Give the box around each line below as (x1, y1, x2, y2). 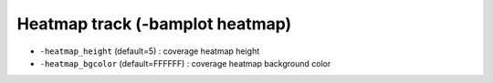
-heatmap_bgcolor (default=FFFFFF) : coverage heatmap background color (39, 57, 331, 68)
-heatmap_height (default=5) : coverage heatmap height (39, 46, 260, 57)
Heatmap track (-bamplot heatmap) (16, 14, 292, 34)
